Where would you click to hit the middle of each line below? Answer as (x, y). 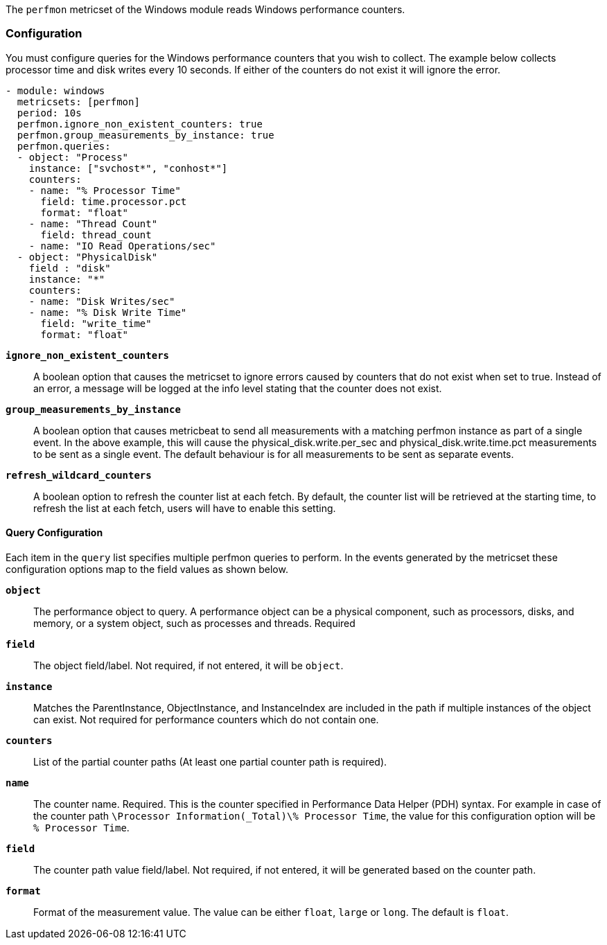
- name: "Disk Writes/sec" (102, 301)
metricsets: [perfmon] (78, 101)
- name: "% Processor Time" (105, 190)
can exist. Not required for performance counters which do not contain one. (206, 719)
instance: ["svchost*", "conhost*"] (128, 168)
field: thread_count (96, 235)
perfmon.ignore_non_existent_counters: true (140, 124)
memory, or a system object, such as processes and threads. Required (194, 623)
